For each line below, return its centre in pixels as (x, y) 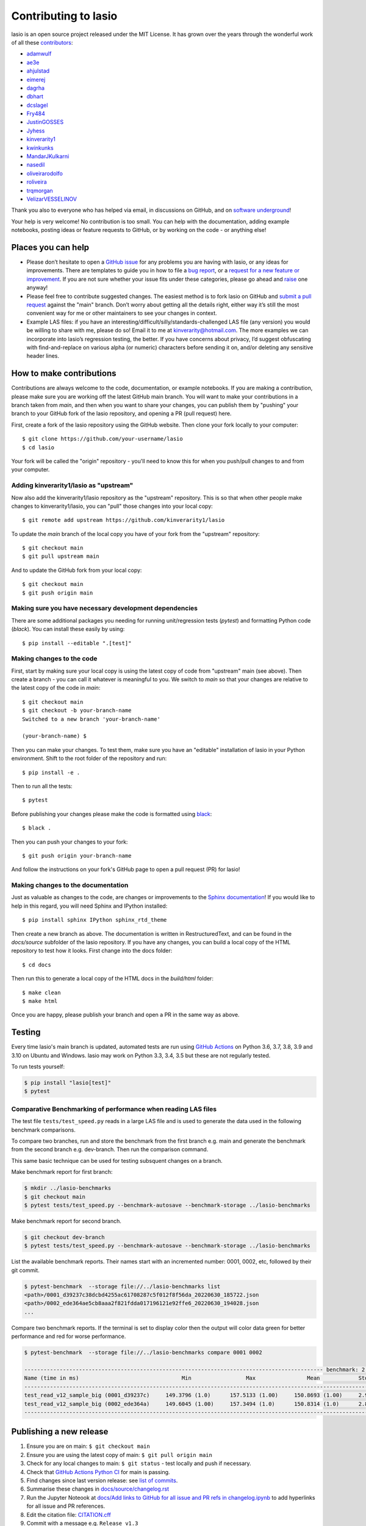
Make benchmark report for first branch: (62, 1172)
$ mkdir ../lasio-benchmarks (68, 1188)
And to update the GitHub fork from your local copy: (77, 570)
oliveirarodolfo (45, 173)
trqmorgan (40, 190)
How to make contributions (64, 373)
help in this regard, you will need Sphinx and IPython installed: (89, 906)
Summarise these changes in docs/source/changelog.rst (98, 1489)
